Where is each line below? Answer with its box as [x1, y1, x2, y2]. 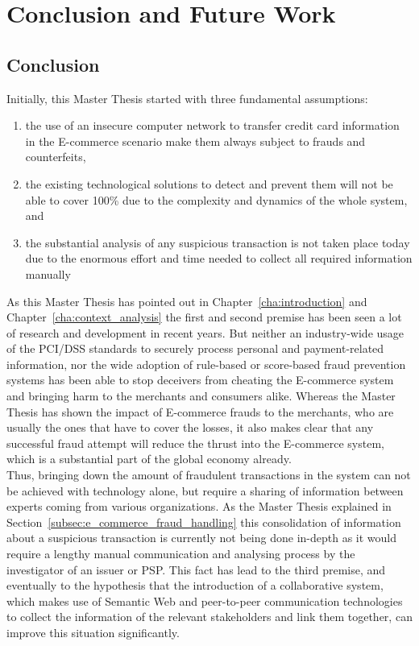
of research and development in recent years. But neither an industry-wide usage [6, 324, 404, 341]
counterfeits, [25, 148, 86, 165]
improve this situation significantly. [6, 623, 180, 640]
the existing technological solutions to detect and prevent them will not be [25, 175, 393, 192]
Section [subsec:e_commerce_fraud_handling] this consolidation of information [6, 513, 401, 530]
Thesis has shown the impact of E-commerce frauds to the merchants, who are [6, 403, 394, 420]
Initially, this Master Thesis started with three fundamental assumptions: [6, 89, 368, 106]
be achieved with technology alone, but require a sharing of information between [6, 482, 404, 499]
